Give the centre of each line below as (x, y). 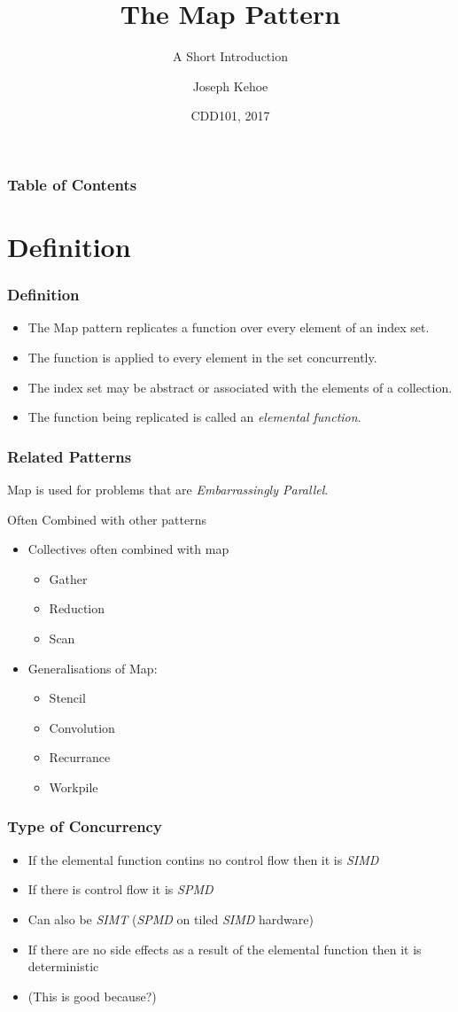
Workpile (74, 786)
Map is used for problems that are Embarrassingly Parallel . (168, 490)
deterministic (63, 966)
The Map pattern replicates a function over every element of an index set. (229, 327)
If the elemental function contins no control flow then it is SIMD (203, 859)
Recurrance (80, 757)
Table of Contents (72, 184)
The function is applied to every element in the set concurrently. (202, 358)
